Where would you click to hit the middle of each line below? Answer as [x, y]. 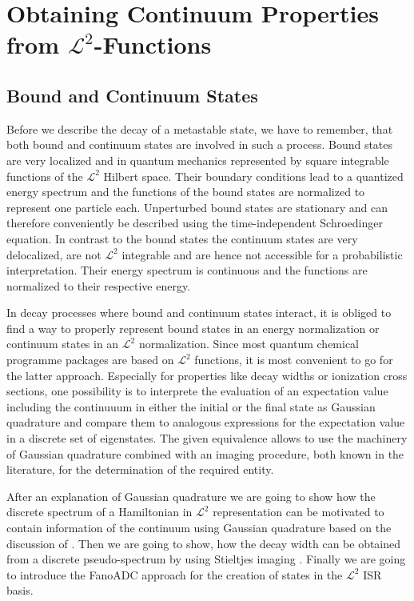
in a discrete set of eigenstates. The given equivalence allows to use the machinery [207, 438]
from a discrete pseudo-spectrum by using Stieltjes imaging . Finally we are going [206, 559]
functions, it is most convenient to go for [294, 360]
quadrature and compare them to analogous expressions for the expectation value [206, 422]
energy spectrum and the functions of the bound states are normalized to [186, 192]
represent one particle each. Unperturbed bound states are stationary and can [197, 207]
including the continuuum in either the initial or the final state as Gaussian [191, 406]
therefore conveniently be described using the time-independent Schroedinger [195, 223]
